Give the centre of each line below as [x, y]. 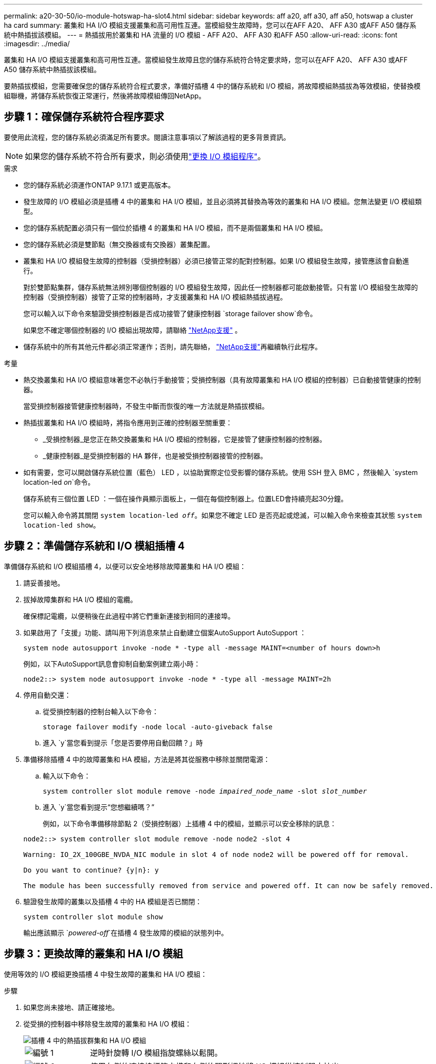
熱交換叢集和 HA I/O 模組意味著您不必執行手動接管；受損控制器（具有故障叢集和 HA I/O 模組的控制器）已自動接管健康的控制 [222, 380]
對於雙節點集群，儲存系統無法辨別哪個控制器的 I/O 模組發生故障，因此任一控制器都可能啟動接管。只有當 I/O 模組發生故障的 [221, 287]
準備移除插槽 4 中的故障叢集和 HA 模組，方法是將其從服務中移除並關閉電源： [147, 759]
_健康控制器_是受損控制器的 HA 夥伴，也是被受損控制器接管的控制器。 [155, 456]
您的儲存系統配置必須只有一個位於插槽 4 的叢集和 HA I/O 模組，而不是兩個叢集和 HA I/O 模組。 [175, 228]
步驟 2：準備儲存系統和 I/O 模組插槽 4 [94, 546]
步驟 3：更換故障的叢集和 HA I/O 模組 [94, 954]
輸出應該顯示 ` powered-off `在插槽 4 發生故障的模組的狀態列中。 [126, 932]
